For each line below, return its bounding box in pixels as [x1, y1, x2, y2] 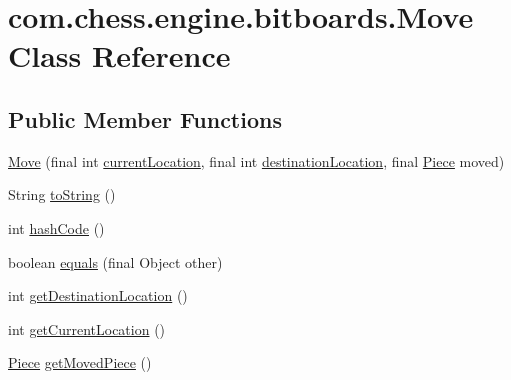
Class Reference [8, 35, 231, 76]
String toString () [8, 184, 116, 205]
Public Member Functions [8, 103, 282, 134]
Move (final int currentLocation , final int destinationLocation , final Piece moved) [8, 150, 505, 171]
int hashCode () [8, 217, 105, 238]
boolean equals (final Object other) [8, 251, 223, 272]
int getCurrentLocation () [8, 318, 166, 339]
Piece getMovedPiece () [8, 352, 152, 373]
